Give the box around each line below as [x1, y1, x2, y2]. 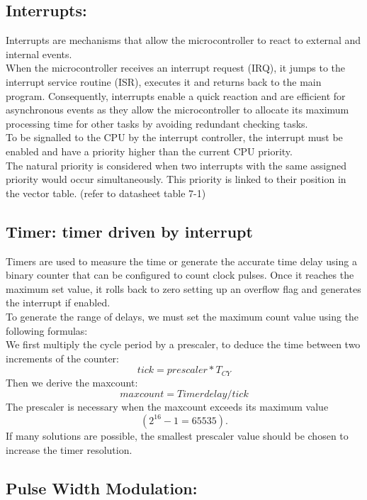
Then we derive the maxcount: [6, 374, 138, 389]
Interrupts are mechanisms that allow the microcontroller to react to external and [6, 33, 361, 48]
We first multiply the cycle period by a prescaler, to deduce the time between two [6, 337, 361, 352]
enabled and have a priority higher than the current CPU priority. [6, 143, 293, 158]
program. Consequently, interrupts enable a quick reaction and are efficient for [6, 88, 346, 103]
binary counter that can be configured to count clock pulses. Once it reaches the [6, 267, 354, 282]
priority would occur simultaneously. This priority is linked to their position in [6, 172, 346, 187]
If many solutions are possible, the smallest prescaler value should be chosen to [6, 428, 349, 443]
